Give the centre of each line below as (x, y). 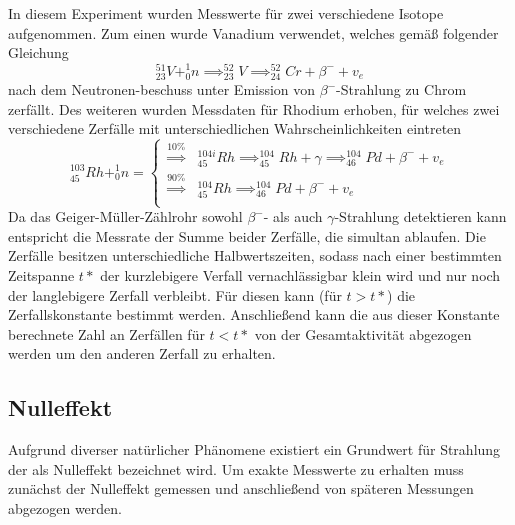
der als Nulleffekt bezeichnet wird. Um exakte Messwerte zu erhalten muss (236, 468)
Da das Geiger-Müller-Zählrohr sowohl (125, 216)
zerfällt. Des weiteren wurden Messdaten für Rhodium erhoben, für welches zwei (254, 108)
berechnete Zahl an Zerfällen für (106, 333)
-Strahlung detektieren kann (420, 216)
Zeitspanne (41, 275)
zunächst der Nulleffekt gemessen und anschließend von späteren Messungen (241, 488)
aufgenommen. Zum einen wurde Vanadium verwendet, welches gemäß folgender (253, 32)
